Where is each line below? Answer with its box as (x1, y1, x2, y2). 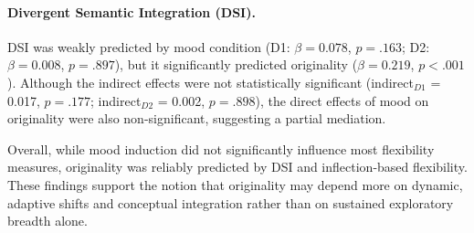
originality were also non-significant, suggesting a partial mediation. (7, 109, 386, 128)
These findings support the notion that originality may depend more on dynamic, (7, 175, 463, 194)
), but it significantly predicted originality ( (114, 55, 358, 74)
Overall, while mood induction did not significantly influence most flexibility (7, 139, 435, 158)
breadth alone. (7, 211, 88, 230)
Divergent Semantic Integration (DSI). (7, 2, 256, 21)
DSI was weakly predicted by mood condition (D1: (7, 37, 290, 56)
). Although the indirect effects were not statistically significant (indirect (7, 72, 414, 91)
